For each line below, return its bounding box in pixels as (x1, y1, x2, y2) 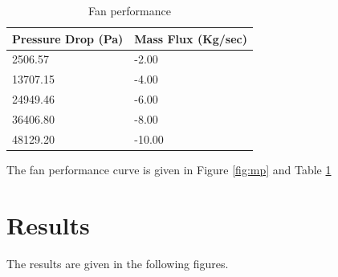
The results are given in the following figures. (6, 255, 229, 271)
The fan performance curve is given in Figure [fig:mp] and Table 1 (6, 161, 332, 177)
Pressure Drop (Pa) (12, 30, 124, 47)
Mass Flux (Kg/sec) (134, 30, 248, 47)
